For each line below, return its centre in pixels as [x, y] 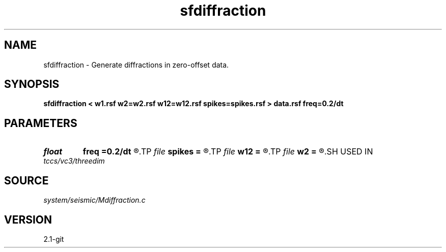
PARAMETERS [41, 123]
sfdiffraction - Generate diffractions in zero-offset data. [136, 65]
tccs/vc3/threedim [74, 161]
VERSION [28, 219]
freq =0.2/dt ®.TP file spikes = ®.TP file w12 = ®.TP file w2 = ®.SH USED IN [228, 152]
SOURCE [26, 180]
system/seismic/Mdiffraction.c [94, 200]
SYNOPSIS [32, 84]
